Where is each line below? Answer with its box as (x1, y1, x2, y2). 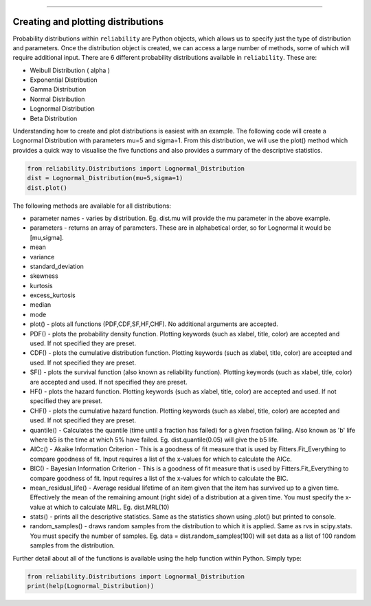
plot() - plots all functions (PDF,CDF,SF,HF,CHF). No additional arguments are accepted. (30, 320, 278, 328)
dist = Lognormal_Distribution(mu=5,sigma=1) (27, 174, 183, 182)
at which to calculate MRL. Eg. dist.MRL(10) (47, 503, 170, 511)
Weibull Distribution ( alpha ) (30, 66, 110, 74)
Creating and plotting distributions (12, 16, 164, 28)
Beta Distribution (30, 114, 78, 122)
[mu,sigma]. (30, 233, 65, 241)
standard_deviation (30, 262, 84, 270)
